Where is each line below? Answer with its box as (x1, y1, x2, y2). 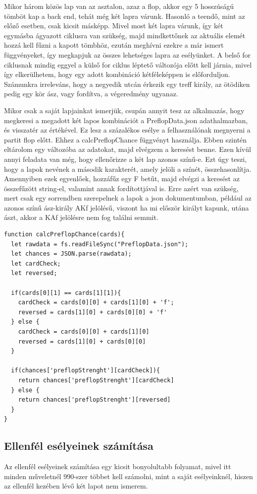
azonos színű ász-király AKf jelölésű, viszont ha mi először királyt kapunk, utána (4, 202, 249, 212)
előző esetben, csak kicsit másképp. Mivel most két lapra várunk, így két (4, 20, 223, 31)
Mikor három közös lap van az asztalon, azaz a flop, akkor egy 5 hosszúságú (4, 1, 234, 11)
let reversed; (11, 270, 57, 277)
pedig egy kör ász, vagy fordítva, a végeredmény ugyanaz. (4, 88, 178, 99)
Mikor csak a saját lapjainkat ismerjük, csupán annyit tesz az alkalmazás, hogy (4, 105, 245, 115)
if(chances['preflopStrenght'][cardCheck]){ (11, 367, 160, 374)
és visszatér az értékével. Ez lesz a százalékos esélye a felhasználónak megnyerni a (4, 125, 251, 135)
